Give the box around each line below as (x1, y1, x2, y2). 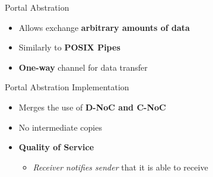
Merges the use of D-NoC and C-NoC (18, 100, 166, 113)
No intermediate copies (18, 121, 102, 133)
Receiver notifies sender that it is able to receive (33, 160, 208, 173)
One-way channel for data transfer (18, 61, 148, 73)
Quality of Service (18, 141, 94, 153)
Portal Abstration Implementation (5, 81, 129, 93)
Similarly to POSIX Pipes (18, 41, 120, 53)
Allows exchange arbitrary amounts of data (18, 21, 190, 33)
